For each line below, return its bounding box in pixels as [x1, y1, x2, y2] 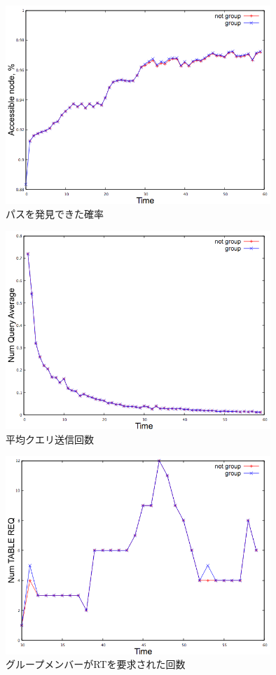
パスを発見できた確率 [6, 207, 104, 221]
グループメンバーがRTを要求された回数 [6, 657, 186, 671]
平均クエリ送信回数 [6, 431, 94, 446]
